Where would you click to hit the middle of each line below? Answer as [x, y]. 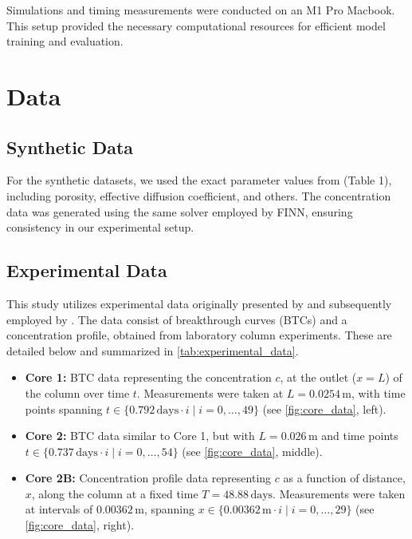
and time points [360, 436]
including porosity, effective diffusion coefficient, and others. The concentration [199, 195]
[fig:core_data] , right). [80, 525]
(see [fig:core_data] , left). [324, 408]
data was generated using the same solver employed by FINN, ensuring [180, 211]
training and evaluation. [65, 41]
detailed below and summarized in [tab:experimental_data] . [153, 350]
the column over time [77, 392]
